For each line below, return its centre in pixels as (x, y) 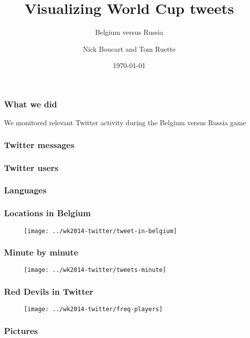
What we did (31, 104)
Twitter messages (39, 144)
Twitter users (31, 167)
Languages (25, 190)
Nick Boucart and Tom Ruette (129, 48)
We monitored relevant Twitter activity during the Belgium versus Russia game (125, 123)
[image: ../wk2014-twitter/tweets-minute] (95, 270)
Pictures (21, 330)
